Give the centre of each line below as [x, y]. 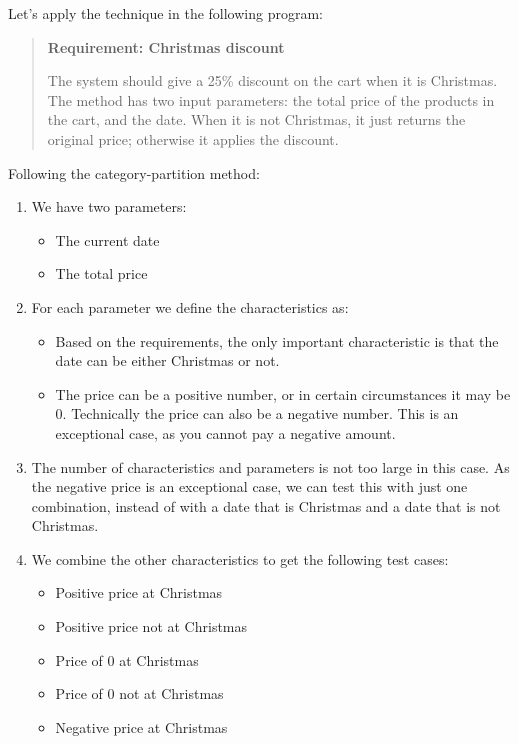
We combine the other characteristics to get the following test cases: [240, 558]
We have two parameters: [109, 206]
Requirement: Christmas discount [166, 46]
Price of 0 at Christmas [127, 659]
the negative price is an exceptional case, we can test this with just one [249, 486]
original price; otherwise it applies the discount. [193, 138]
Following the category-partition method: [134, 172]
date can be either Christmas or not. [167, 360]
